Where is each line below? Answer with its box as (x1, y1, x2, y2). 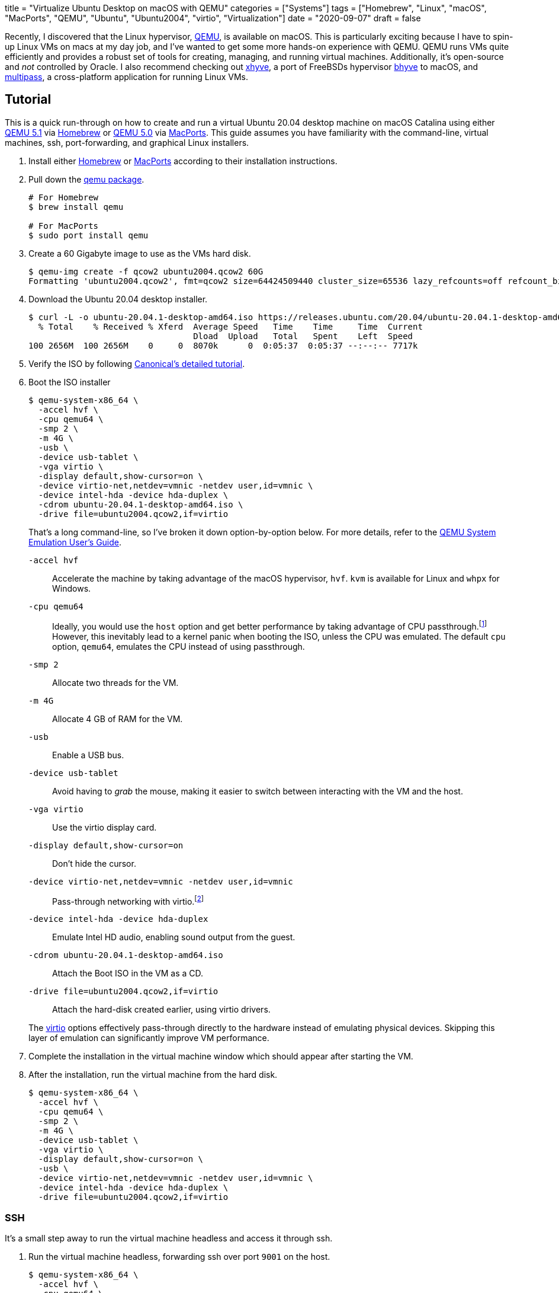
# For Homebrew (28, 192, 99, 202)
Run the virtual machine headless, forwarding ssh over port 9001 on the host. (28, 1251, 330, 1262)
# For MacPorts (28, 221, 99, 231)
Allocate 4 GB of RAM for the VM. (52, 713, 183, 724)
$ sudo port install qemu (28, 230, 149, 240)
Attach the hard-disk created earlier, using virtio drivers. (52, 1004, 271, 1015)
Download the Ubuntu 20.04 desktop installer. (28, 293, 208, 304)
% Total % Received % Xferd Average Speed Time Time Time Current (38, 321, 423, 331)
